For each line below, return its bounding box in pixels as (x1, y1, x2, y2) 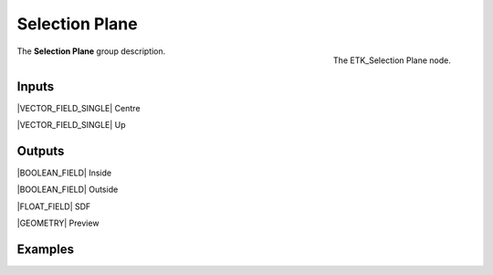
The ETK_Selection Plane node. (333, 55, 451, 66)
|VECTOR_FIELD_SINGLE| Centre (16, 102, 141, 113)
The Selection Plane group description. (16, 46, 166, 57)
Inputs (16, 79, 55, 94)
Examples (16, 241, 75, 257)
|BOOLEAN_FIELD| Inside (16, 167, 112, 178)
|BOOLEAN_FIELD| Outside (16, 184, 119, 196)
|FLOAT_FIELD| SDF (16, 201, 91, 212)
